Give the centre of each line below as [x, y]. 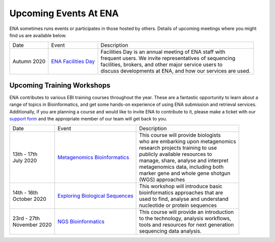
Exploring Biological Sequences [95, 196]
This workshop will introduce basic [181, 187]
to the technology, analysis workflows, [185, 219]
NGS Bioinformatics [81, 222]
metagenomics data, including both [182, 167]
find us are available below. [38, 35]
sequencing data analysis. [171, 231]
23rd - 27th [26, 219]
